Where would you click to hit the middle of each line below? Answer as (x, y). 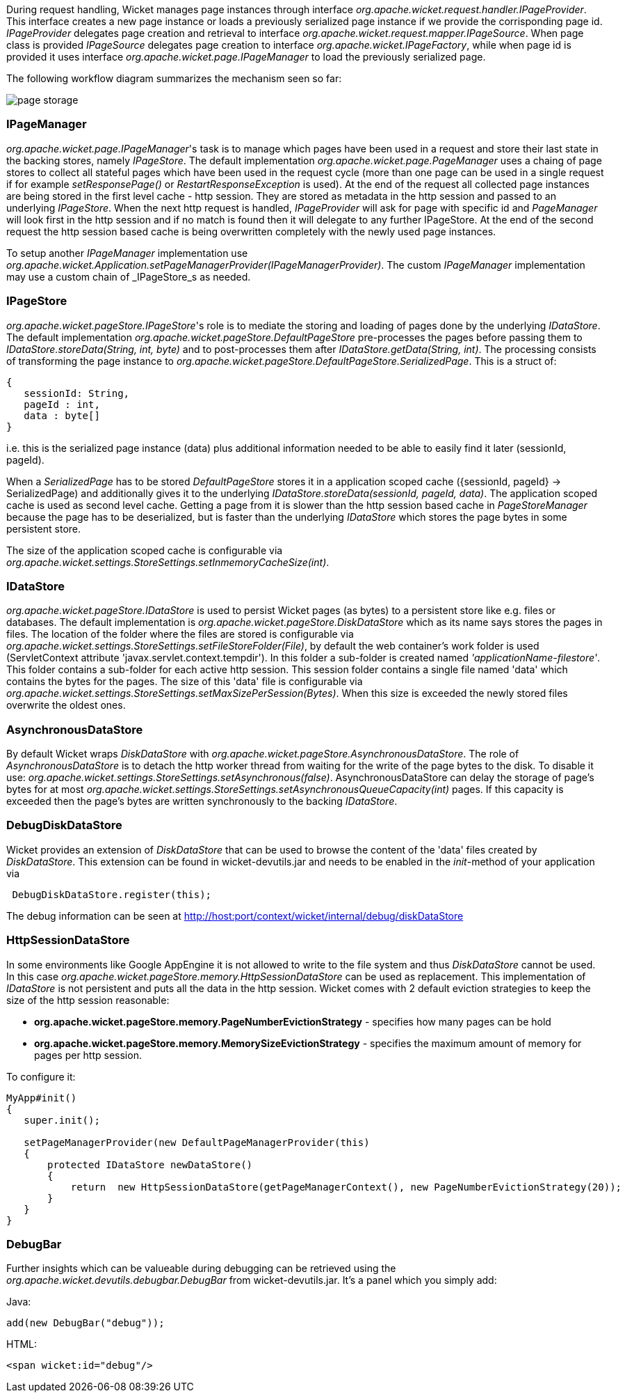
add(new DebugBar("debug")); (86, 1323)
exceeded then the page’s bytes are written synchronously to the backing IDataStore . (202, 801)
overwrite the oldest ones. (66, 705)
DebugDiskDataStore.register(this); (112, 894)
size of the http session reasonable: (88, 1000)
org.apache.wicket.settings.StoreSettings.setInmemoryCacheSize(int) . (168, 562)
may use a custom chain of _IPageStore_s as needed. (129, 276)
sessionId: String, (77, 393)
